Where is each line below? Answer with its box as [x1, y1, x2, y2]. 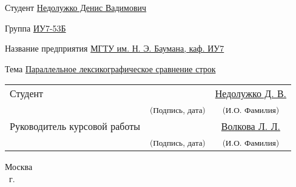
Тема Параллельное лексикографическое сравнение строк [5, 62, 216, 75]
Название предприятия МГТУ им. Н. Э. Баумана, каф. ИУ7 [5, 42, 224, 55]
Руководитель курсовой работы [10, 119, 141, 134]
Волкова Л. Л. [221, 119, 280, 134]
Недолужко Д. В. [215, 86, 287, 101]
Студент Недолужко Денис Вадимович [5, 1, 147, 13]
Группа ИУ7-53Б [5, 21, 66, 34]
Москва [5, 160, 33, 173]
